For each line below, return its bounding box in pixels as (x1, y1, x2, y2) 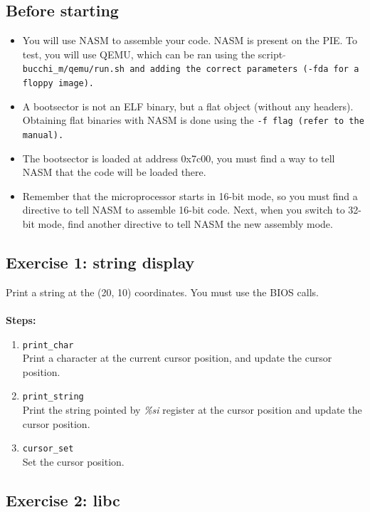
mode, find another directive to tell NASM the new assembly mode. (38, 216, 333, 231)
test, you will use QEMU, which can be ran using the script (22, 46, 283, 61)
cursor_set (22, 444, 74, 454)
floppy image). (22, 78, 95, 89)
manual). (22, 130, 64, 140)
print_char (22, 340, 74, 350)
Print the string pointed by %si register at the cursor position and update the (22, 402, 362, 417)
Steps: (6, 312, 36, 327)
